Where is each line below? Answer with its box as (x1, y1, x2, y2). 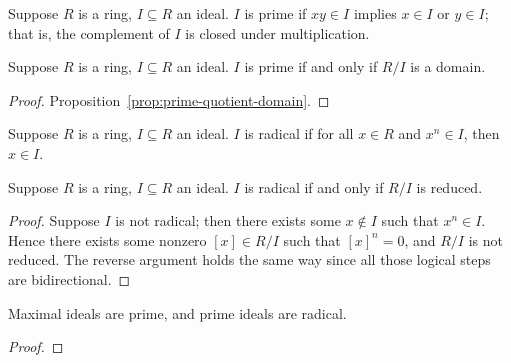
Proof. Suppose (8, 210, 100, 231)
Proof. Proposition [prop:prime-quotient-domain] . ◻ (8, 89, 330, 110)
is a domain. (410, 56, 486, 77)
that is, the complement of (8, 22, 170, 43)
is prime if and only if (244, 56, 378, 77)
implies (353, 3, 397, 23)
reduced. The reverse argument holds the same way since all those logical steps (8, 249, 491, 270)
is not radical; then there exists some (115, 210, 341, 231)
